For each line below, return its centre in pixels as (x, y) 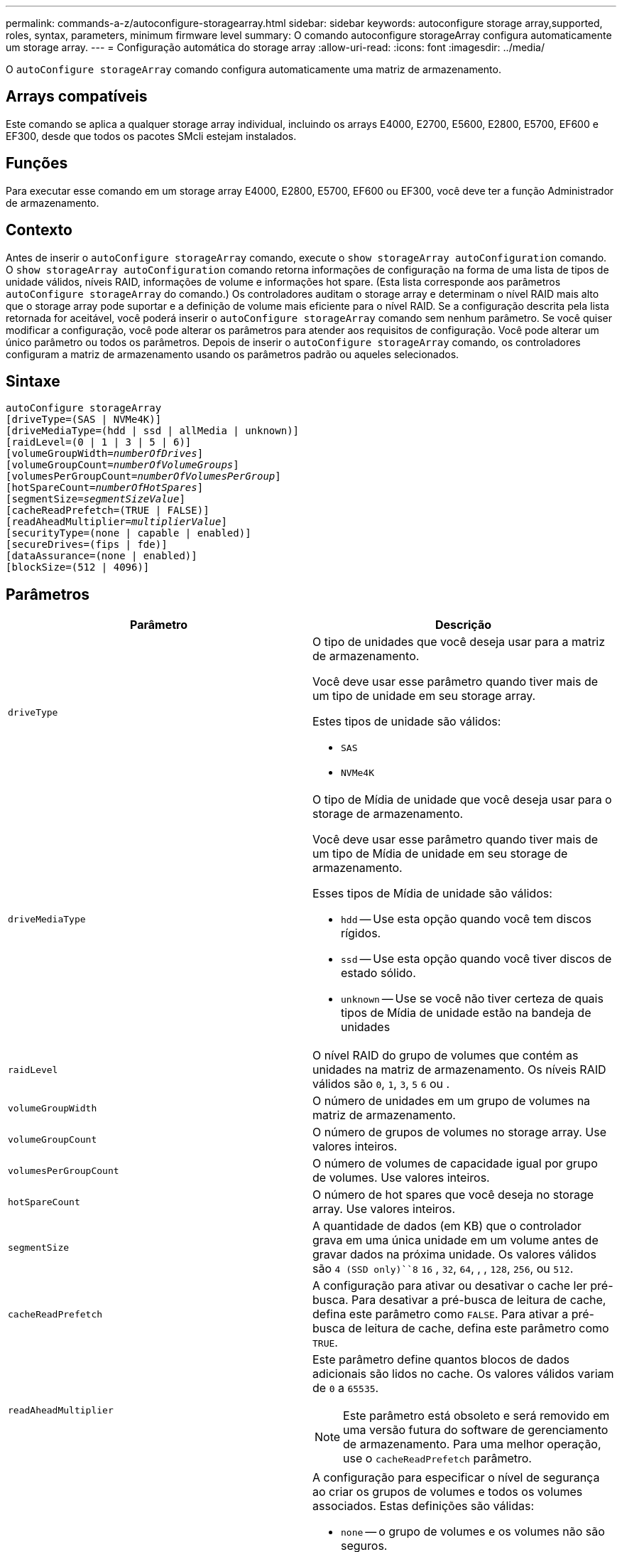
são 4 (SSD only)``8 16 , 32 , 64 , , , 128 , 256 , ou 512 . (443, 1269)
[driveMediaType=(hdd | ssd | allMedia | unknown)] (153, 431)
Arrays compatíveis (77, 97)
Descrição (463, 625)
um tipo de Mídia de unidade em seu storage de (440, 854)
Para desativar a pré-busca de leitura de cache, (479, 1300)
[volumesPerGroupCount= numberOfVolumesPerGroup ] (143, 476)
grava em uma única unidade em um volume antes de (455, 1240)
